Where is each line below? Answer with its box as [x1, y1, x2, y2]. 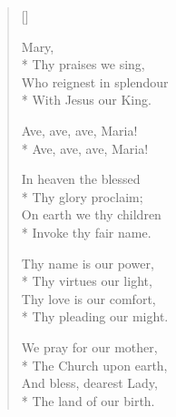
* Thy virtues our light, [21, 271, 152, 290]
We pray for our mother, [21, 337, 158, 356]
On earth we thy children [21, 205, 161, 224]
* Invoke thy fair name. [21, 222, 152, 241]
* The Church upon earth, [21, 355, 168, 374]
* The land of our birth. [21, 391, 155, 410]
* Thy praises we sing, [21, 55, 145, 74]
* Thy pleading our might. [21, 307, 169, 326]
